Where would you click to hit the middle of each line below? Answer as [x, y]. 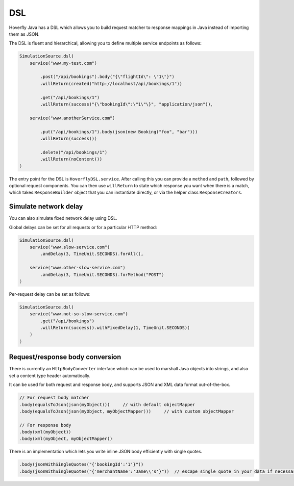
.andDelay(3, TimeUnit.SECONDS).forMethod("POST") [102, 274]
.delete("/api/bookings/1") [74, 152]
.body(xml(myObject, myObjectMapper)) [66, 439]
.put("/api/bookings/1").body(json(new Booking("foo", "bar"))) [119, 132]
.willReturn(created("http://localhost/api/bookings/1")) [111, 84]
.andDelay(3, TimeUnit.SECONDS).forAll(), [92, 254]
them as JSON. [24, 34]
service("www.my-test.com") [63, 63]
